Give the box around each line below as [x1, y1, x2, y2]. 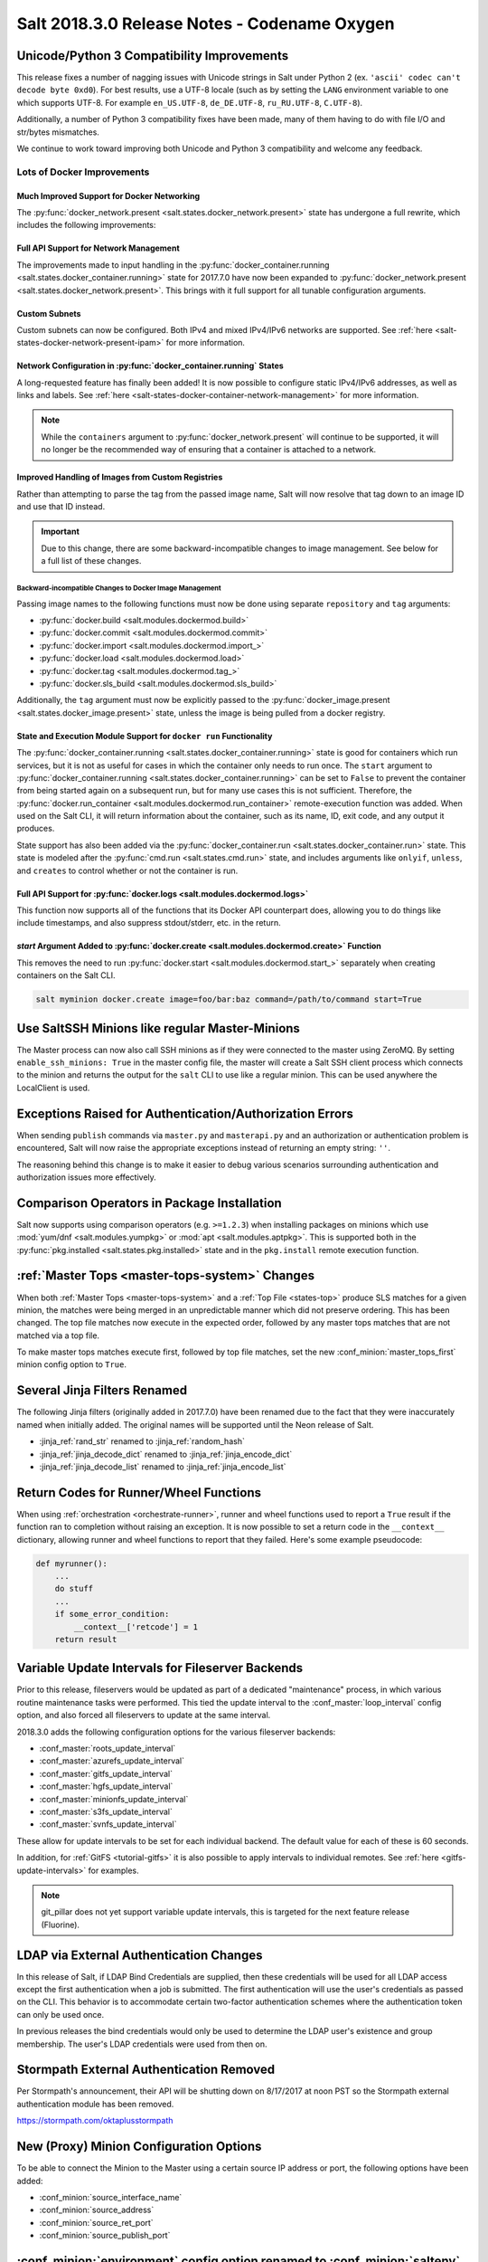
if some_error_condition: [54, 1609, 170, 1620]
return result [54, 1634, 117, 1644]
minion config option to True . [16, 1359, 127, 1370]
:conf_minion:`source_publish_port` [39, 2230, 171, 2241]
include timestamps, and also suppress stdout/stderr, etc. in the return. [16, 917, 281, 928]
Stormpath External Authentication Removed [16, 2062, 276, 2077]
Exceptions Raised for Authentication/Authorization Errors [16, 1106, 354, 1121]
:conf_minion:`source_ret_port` [39, 2217, 154, 2228]
